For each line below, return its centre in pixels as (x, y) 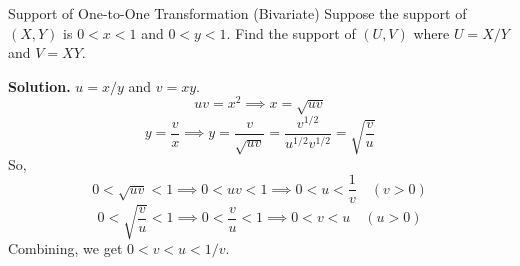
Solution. (39, 85)
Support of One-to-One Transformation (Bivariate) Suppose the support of (237, 13)
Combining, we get (65, 247)
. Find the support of (291, 32)
